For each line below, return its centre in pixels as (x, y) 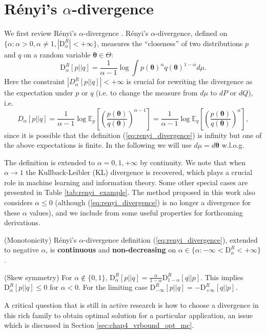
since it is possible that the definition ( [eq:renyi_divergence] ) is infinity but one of (133, 135)
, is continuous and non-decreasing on (111, 250)
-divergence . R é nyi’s (116, 33)
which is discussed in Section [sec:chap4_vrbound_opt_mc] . (99, 325)
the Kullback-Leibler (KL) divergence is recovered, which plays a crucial (139, 172)
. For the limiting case (113, 287)
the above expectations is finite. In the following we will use (98, 145)
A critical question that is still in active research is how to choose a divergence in (131, 304)
